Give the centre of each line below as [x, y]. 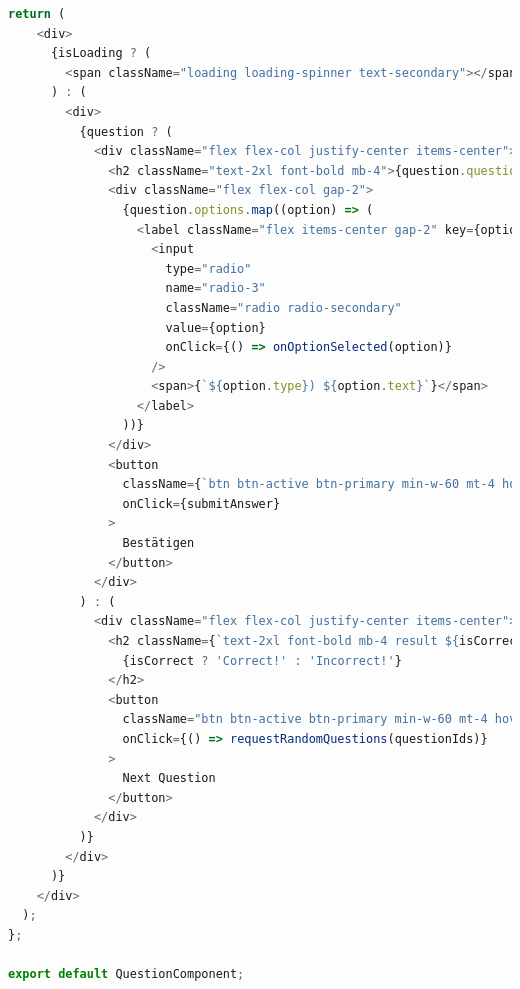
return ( [37, 14]
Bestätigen [158, 543]
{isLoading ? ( [101, 53]
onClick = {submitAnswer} [201, 503]
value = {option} [215, 327]
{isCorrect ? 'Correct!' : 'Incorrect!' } [262, 660]
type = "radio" [208, 268]
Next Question [169, 778]
